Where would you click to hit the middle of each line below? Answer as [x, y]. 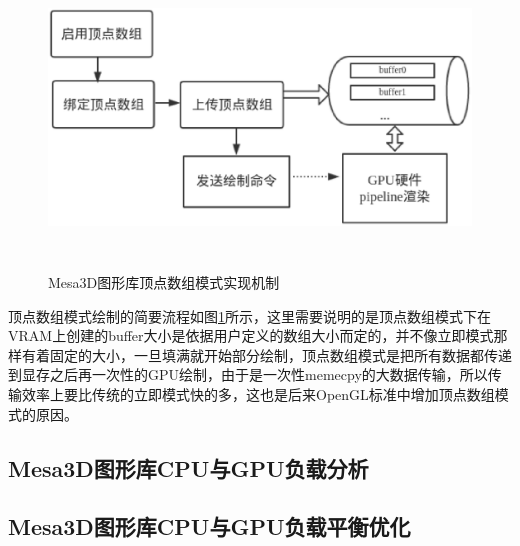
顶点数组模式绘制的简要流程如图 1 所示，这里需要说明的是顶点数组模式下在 [249, 315]
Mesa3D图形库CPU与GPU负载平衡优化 [209, 526]
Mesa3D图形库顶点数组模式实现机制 [164, 281]
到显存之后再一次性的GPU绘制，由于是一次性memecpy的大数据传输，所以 [248, 374]
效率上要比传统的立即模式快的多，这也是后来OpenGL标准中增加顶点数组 [258, 393]
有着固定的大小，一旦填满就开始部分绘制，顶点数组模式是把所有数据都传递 [266, 354]
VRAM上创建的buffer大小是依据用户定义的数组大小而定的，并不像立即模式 [251, 335]
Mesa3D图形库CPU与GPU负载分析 [188, 467]
